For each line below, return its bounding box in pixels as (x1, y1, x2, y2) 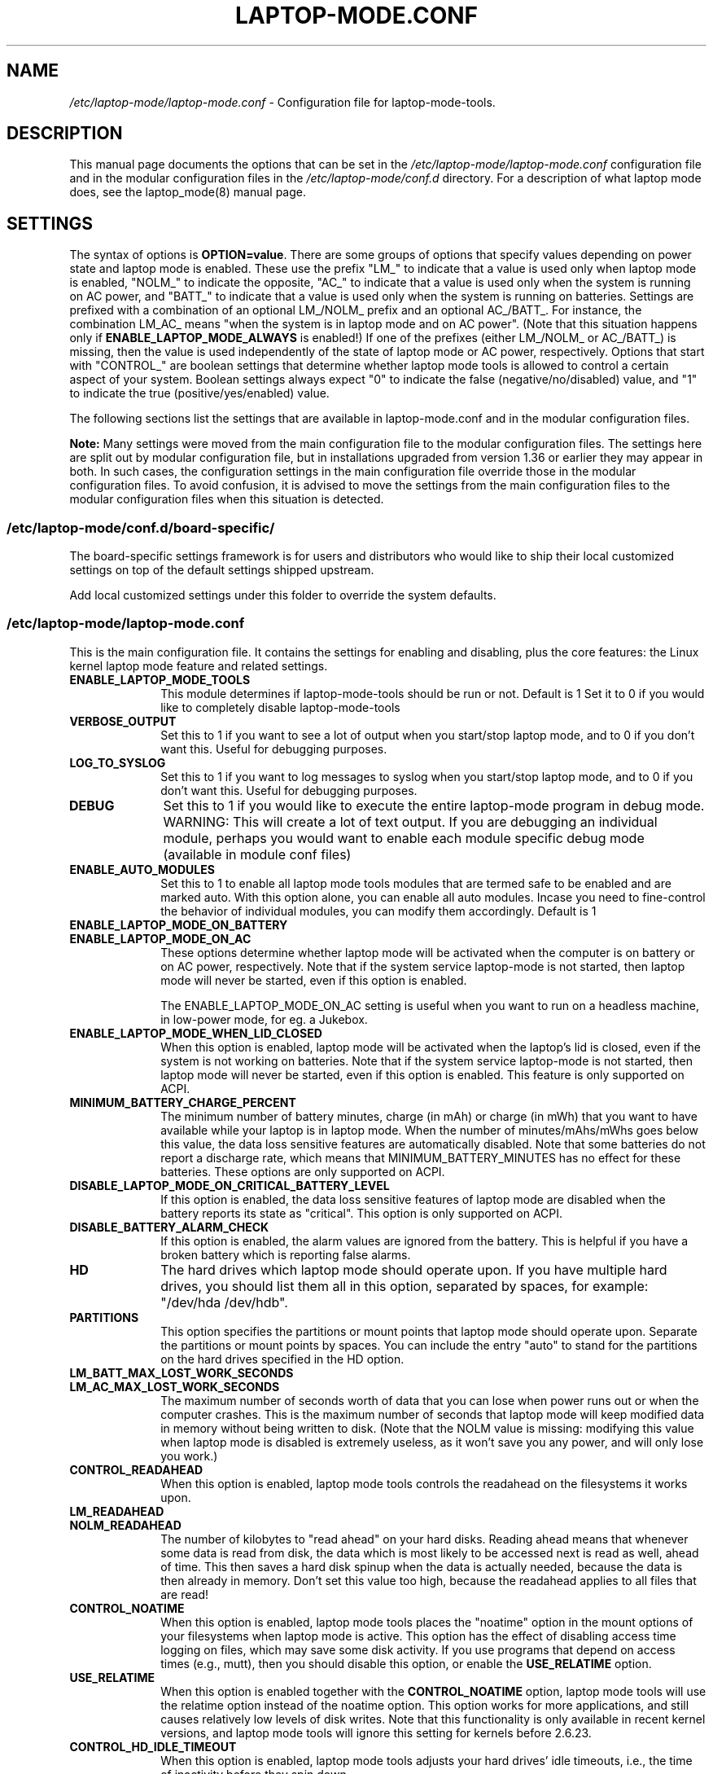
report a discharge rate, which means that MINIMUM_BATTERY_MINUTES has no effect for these (160, 1150, 681, 1165)
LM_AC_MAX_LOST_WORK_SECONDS (69, 1379, 280, 1394)
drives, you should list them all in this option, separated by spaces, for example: (160, 1277, 649, 1294)
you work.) (160, 1448, 218, 1463)
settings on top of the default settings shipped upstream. (69, 563, 374, 577)
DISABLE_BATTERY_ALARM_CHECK (69, 1219, 269, 1234)
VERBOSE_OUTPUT (69, 714, 177, 728)
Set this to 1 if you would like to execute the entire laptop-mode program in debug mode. (163, 797, 705, 814)
